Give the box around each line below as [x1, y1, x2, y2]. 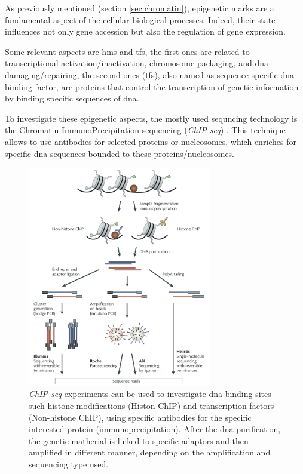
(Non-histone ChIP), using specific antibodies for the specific [29, 411, 252, 423]
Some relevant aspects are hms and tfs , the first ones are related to [5, 45, 250, 57]
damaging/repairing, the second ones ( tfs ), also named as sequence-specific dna [5, 68, 295, 81]
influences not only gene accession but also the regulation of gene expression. [5, 25, 286, 38]
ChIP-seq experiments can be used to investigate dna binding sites [29, 387, 271, 400]
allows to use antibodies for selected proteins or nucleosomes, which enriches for [5, 135, 297, 147]
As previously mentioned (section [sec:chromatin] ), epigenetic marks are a [5, 2, 274, 14]
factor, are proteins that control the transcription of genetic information [35, 80, 299, 93]
